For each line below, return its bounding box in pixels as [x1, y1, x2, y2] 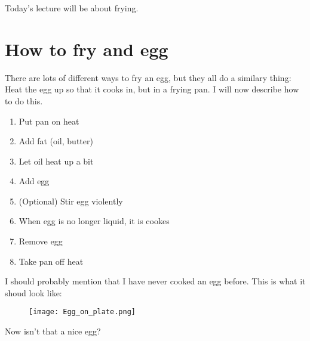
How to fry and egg [5, 36, 168, 61]
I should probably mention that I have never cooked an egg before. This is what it [5, 275, 306, 287]
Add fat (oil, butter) [19, 135, 93, 147]
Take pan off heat [19, 255, 84, 267]
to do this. [5, 94, 43, 107]
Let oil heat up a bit [19, 154, 94, 167]
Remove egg [19, 235, 63, 247]
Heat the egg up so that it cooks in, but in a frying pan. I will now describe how [5, 83, 299, 95]
